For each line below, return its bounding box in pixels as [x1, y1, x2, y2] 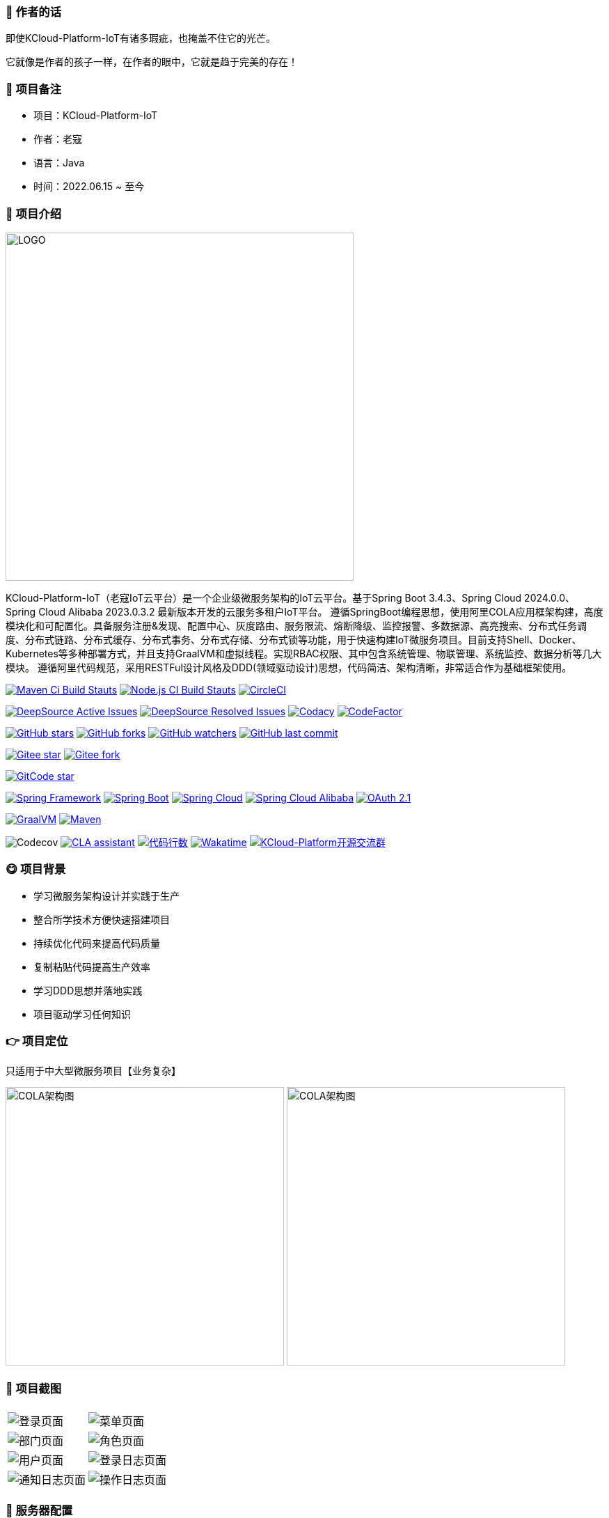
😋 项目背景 [6, 862, 66, 877]
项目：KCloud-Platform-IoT [33, 109, 158, 122]
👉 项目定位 [6, 1034, 68, 1048]
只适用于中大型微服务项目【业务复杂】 [6, 1065, 181, 1077]
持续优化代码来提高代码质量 [33, 937, 160, 949]
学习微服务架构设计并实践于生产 [33, 889, 180, 902]
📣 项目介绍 [6, 206, 62, 221]
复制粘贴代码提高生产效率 [33, 960, 150, 973]
